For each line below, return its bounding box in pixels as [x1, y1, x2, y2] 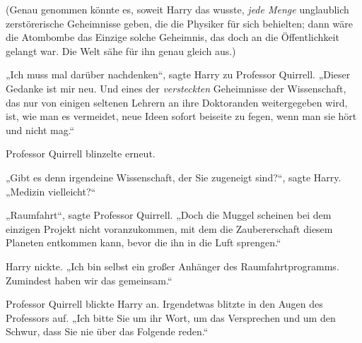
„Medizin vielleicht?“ [6, 183, 96, 198]
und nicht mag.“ [6, 122, 75, 137]
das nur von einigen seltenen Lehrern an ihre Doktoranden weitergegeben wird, [6, 95, 348, 109]
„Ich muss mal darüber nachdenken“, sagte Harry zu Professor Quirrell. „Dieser [6, 67, 351, 82]
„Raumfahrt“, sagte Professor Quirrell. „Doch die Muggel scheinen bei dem [6, 207, 332, 222]
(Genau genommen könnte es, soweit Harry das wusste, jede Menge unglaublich [6, 2, 349, 16]
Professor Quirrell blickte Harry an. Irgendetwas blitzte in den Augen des [6, 296, 323, 311]
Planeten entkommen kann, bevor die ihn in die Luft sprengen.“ [6, 235, 281, 250]
